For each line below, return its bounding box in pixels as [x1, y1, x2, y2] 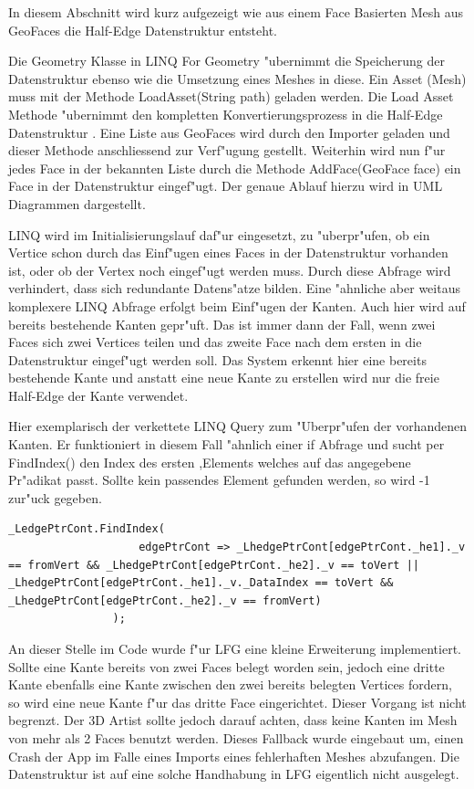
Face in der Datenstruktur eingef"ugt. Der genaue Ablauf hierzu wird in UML [8, 176, 443, 195]
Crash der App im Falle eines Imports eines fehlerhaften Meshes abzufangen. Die [8, 746, 459, 765]
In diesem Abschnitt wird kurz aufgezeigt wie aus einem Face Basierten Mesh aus [8, 3, 464, 21]
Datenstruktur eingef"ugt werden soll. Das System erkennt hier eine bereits [8, 350, 427, 369]
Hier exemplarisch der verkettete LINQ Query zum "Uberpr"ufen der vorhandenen [8, 416, 468, 436]
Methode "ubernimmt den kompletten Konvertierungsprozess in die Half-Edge [8, 104, 443, 123]
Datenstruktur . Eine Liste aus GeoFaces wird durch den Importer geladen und [8, 122, 450, 142]
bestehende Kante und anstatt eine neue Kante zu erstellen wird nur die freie [8, 368, 439, 387]
